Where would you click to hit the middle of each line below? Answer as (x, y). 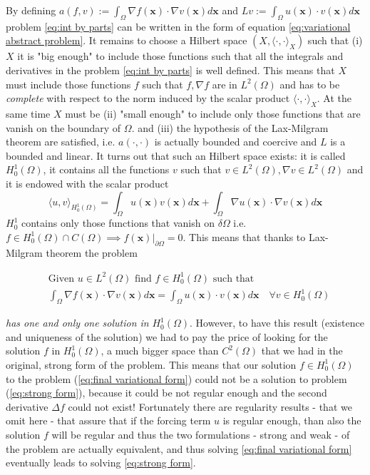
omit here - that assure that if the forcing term (108, 420)
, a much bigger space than (160, 351)
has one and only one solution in (77, 323)
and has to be (310, 84)
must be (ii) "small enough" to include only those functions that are (213, 113)
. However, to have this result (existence (277, 323)
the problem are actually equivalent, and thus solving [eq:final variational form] (179, 448)
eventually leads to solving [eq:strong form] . (101, 463)
